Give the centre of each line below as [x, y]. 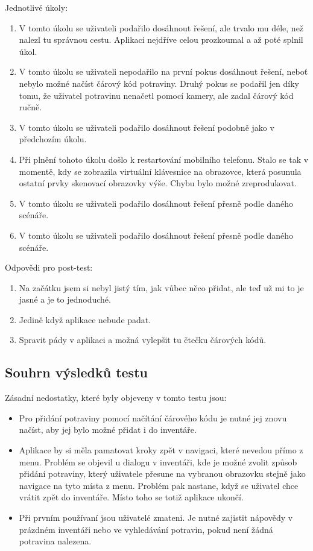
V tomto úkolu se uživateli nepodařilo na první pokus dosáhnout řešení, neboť [163, 71]
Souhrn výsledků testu [76, 372]
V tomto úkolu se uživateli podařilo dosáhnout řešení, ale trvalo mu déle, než [161, 27]
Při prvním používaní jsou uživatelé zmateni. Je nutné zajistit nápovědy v [156, 518]
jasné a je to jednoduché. [65, 299]
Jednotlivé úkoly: [36, 7]
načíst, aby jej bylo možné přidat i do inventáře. [108, 430]
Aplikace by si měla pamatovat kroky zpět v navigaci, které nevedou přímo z [161, 450]
